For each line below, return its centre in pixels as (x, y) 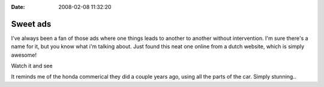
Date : (18, 7)
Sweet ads (31, 24)
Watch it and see (32, 66)
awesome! (24, 55)
